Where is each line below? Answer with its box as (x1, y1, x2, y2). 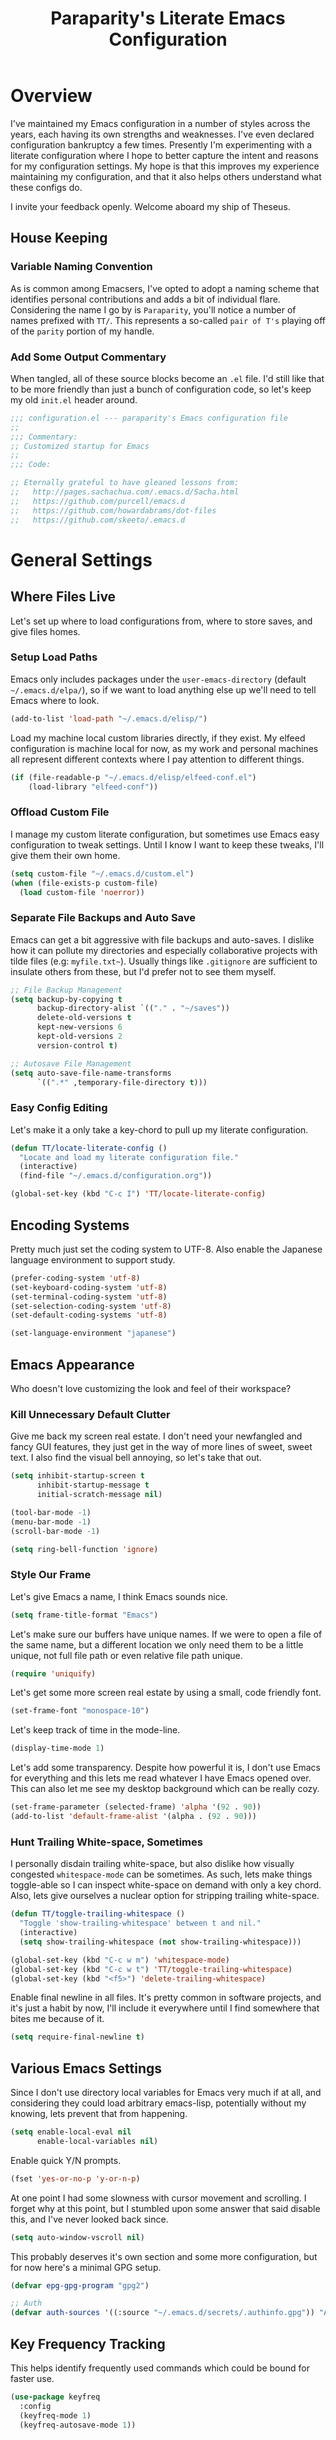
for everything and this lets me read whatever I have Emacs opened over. (10, 1772, 312, 1784)
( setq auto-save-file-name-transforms (10, 1068, 172, 1078)
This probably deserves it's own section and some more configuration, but (10, 2250, 318, 2262)
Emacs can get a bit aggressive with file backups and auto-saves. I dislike (10, 933, 315, 946)
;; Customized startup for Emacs (10, 441, 150, 451)
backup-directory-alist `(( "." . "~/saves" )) (36, 1003, 230, 1014)
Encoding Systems (10, 1217, 130, 1234)
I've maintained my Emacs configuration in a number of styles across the (10, 117, 311, 129)
